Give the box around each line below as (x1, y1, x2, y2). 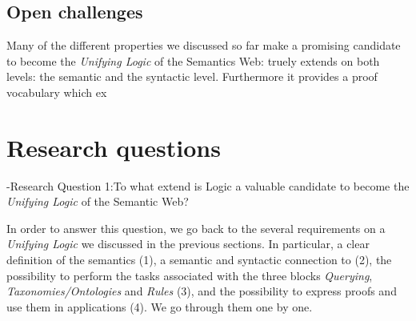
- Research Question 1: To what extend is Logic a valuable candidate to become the (6, 177, 410, 194)
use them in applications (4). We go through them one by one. (6, 298, 313, 315)
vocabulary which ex (6, 83, 107, 100)
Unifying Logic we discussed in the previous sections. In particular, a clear (6, 235, 370, 252)
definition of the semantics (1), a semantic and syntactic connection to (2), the (6, 251, 392, 268)
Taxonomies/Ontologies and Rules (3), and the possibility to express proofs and (6, 283, 397, 299)
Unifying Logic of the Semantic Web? (6, 193, 189, 210)
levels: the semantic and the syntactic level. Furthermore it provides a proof (6, 68, 378, 85)
